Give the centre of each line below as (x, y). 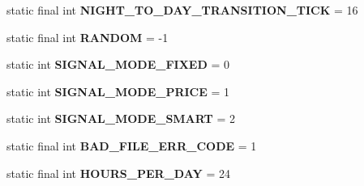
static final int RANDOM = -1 (88, 37)
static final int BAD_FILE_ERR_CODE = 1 (132, 145)
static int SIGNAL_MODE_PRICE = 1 (118, 91)
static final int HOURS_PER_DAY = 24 (118, 173)
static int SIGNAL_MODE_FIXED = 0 (118, 64)
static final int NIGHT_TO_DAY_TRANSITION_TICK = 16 (182, 10)
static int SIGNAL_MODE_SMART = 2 (121, 118)
